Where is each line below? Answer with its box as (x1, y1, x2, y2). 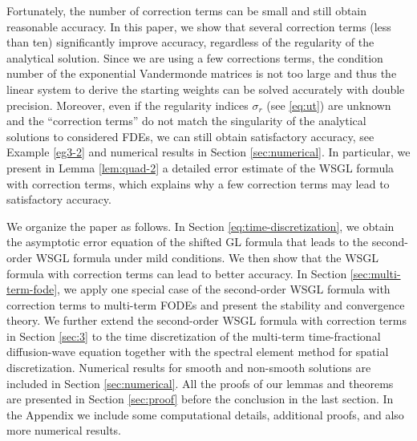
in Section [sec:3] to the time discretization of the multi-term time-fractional (6, 327, 381, 344)
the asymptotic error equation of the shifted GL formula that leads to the (6, 233, 369, 250)
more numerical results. (6, 422, 121, 439)
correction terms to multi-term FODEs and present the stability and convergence (6, 296, 405, 313)
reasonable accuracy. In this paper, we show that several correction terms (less (6, 18, 391, 34)
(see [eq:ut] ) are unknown (266, 96, 391, 113)
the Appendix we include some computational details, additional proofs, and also (6, 406, 404, 423)
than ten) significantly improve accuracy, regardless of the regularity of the (6, 34, 374, 51)
